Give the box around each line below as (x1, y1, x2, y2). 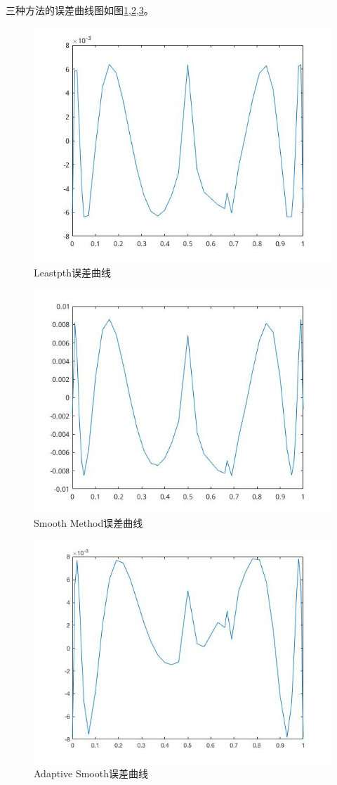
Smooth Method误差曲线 (34, 516, 143, 530)
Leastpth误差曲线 (34, 264, 111, 279)
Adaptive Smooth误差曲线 (34, 766, 148, 781)
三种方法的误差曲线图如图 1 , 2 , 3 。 (6, 3, 154, 17)
